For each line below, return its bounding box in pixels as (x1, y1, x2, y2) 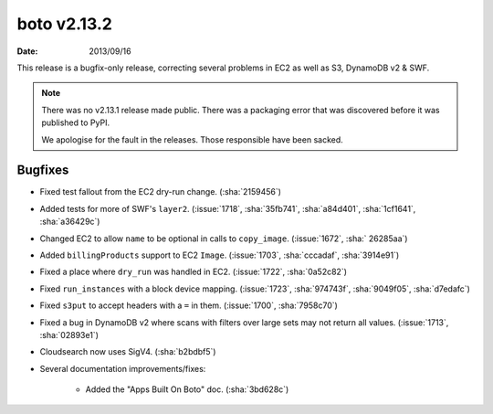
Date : (16, 46, 38, 57)
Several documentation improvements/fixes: (39, 363, 206, 374)
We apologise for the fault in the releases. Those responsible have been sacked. (41, 133, 344, 145)
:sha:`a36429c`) (39, 216, 100, 228)
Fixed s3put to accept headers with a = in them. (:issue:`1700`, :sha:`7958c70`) (39, 300, 338, 311)
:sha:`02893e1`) (39, 329, 100, 340)
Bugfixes (16, 163, 69, 178)
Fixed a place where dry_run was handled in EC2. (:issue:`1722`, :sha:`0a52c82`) (39, 266, 347, 278)
